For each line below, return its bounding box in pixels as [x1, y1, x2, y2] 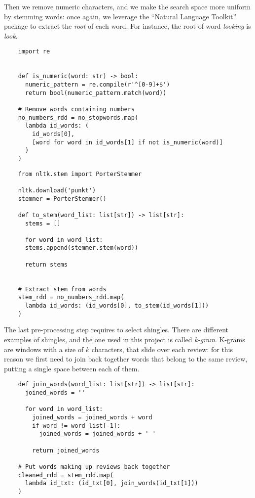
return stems [25, 261, 68, 268]
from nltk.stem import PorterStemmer [18, 170, 142, 178]
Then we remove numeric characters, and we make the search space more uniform [4, 1, 251, 11]
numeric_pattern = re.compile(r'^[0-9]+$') [25, 81, 170, 88]
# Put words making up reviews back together [18, 463, 170, 470]
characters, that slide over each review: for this [91, 344, 233, 354]
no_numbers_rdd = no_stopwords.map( [18, 114, 139, 121]
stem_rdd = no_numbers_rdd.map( [18, 294, 124, 301]
